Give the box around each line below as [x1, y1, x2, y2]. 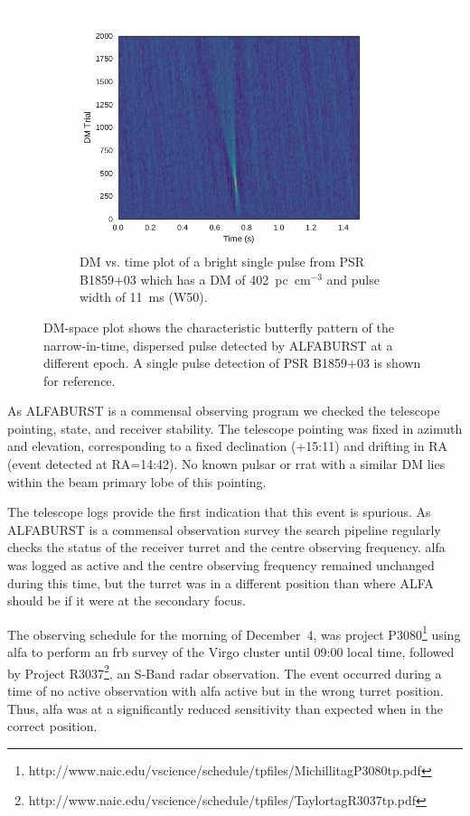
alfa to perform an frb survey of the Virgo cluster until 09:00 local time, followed [7, 642, 455, 661]
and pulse [326, 269, 380, 288]
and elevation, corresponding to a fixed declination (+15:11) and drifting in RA [7, 436, 447, 455]
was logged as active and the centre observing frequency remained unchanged [7, 556, 435, 575]
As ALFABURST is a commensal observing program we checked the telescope [7, 401, 440, 420]
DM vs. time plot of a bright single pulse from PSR [80, 252, 365, 271]
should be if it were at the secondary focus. [7, 591, 246, 610]
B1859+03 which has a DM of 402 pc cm [80, 269, 311, 288]
